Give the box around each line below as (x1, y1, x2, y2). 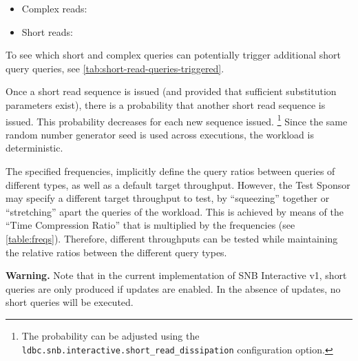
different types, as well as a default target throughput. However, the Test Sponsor (6, 177, 350, 192)
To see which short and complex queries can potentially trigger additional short (6, 48, 341, 62)
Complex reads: (21, 1, 87, 15)
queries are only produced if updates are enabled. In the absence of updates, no (6, 281, 341, 296)
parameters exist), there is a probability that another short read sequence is (6, 97, 326, 112)
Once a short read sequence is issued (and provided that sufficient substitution (6, 84, 337, 99)
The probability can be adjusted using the (21, 328, 200, 342)
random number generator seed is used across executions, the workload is (6, 127, 314, 141)
